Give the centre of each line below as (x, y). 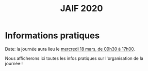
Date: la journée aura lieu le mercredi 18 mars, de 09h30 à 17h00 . (70, 49)
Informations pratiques (52, 35)
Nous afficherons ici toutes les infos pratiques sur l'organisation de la (74, 58)
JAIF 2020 (82, 8)
